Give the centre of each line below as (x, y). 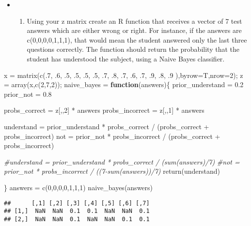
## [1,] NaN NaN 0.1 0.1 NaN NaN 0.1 (77, 211)
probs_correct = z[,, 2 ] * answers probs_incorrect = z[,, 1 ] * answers (104, 110)
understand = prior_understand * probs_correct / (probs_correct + (107, 126)
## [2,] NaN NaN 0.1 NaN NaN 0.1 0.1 (77, 219)
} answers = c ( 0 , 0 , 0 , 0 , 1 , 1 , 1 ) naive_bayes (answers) (78, 187)
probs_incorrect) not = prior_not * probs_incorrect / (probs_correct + (112, 136)
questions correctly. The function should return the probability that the (133, 49)
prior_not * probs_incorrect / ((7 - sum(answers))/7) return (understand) (112, 171)
